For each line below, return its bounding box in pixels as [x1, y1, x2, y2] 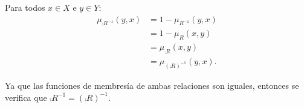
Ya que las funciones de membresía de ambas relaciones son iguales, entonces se [5, 79, 299, 91]
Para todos [5, 1, 45, 13]
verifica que [5, 91, 47, 103]
